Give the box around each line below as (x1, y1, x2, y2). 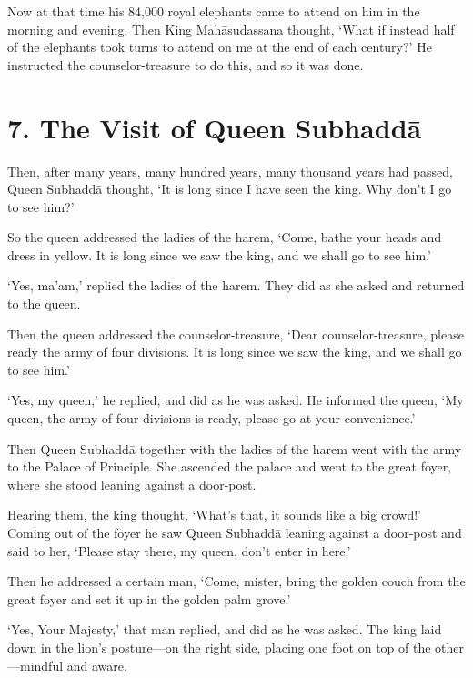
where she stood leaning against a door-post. (7, 474, 257, 493)
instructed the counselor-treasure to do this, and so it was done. (7, 55, 364, 74)
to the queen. (7, 294, 81, 313)
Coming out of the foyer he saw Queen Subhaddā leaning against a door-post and (7, 523, 462, 541)
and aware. (66, 655, 127, 674)
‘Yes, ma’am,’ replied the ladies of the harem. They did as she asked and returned (7, 276, 465, 295)
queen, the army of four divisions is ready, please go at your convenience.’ (7, 409, 416, 428)
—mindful (7, 655, 64, 674)
